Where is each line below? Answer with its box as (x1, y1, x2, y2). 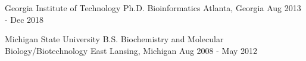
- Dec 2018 (5, 13, 44, 25)
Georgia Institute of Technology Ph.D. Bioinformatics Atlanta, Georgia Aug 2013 (5, 2, 301, 13)
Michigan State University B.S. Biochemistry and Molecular (5, 33, 224, 45)
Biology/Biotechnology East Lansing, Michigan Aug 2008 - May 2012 (5, 44, 258, 56)
